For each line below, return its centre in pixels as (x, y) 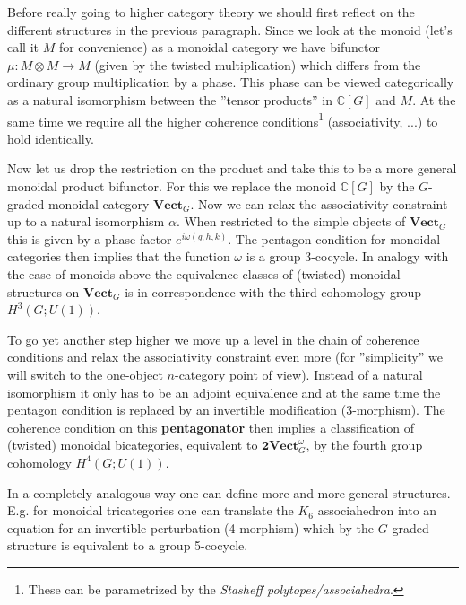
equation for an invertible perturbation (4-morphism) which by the (191, 527)
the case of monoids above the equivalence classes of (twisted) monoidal (204, 273)
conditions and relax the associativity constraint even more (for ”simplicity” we (225, 357)
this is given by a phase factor (90, 238)
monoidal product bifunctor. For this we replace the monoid (172, 186)
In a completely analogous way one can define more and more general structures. (229, 492)
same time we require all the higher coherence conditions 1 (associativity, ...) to (223, 119)
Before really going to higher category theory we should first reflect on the (211, 12)
